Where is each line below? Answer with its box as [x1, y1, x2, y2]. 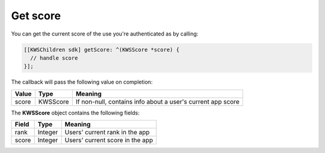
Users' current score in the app [64, 136, 153, 145]
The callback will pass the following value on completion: [11, 78, 153, 86]
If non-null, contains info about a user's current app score [75, 97, 240, 105]
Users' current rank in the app [64, 128, 150, 137]
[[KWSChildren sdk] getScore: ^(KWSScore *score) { [23, 46, 180, 53]
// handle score [30, 54, 78, 61]
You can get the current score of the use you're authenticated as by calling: [11, 30, 199, 37]
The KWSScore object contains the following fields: [11, 109, 140, 116]
